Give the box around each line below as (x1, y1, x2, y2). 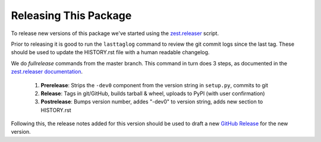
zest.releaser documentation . (11, 68, 83, 75)
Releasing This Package (11, 9, 132, 22)
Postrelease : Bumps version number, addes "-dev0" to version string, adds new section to (40, 98, 263, 105)
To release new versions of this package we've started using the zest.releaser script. (11, 30, 219, 37)
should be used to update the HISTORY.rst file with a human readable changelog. (11, 49, 210, 56)
